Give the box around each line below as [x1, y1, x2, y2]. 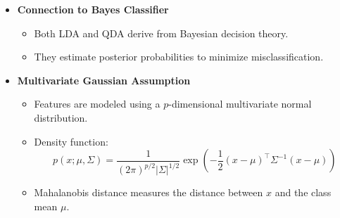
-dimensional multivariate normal [168, 96, 312, 111]
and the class [275, 185, 332, 200]
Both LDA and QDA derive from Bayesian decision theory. [34, 25, 289, 40]
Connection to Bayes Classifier [17, 2, 169, 16]
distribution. [34, 110, 88, 124]
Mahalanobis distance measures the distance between [34, 185, 263, 200]
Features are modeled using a [34, 96, 160, 111]
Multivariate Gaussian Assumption [17, 72, 191, 87]
